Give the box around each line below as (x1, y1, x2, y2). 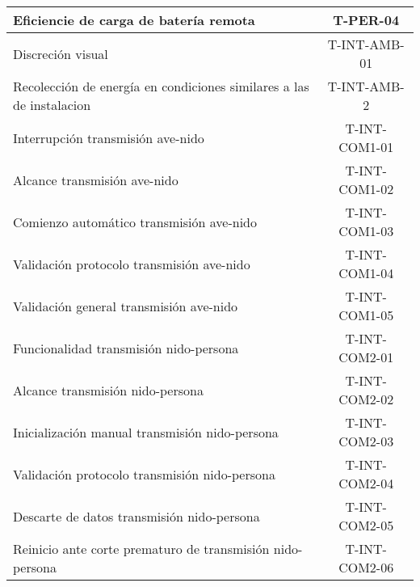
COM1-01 (338, 137, 394, 156)
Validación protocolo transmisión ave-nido (13, 254, 250, 273)
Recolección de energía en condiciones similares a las (13, 77, 309, 95)
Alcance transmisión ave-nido (13, 170, 178, 189)
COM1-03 (338, 222, 394, 240)
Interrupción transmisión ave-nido (13, 128, 204, 147)
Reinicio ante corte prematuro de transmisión (13, 539, 270, 558)
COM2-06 (338, 558, 394, 576)
